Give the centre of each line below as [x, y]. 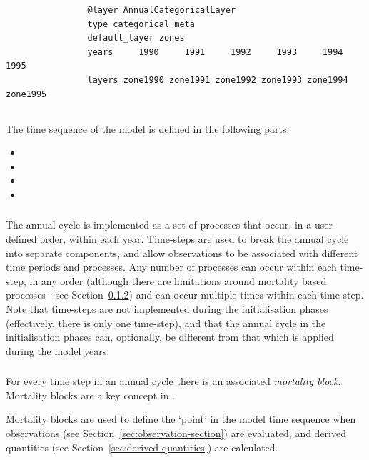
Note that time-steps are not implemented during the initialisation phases [167, 309]
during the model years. [58, 350]
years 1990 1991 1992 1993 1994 [215, 52]
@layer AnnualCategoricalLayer [162, 10]
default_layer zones [136, 38]
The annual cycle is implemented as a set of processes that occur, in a [159, 225]
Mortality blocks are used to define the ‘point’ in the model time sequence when [181, 419]
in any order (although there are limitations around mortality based [178, 280]
